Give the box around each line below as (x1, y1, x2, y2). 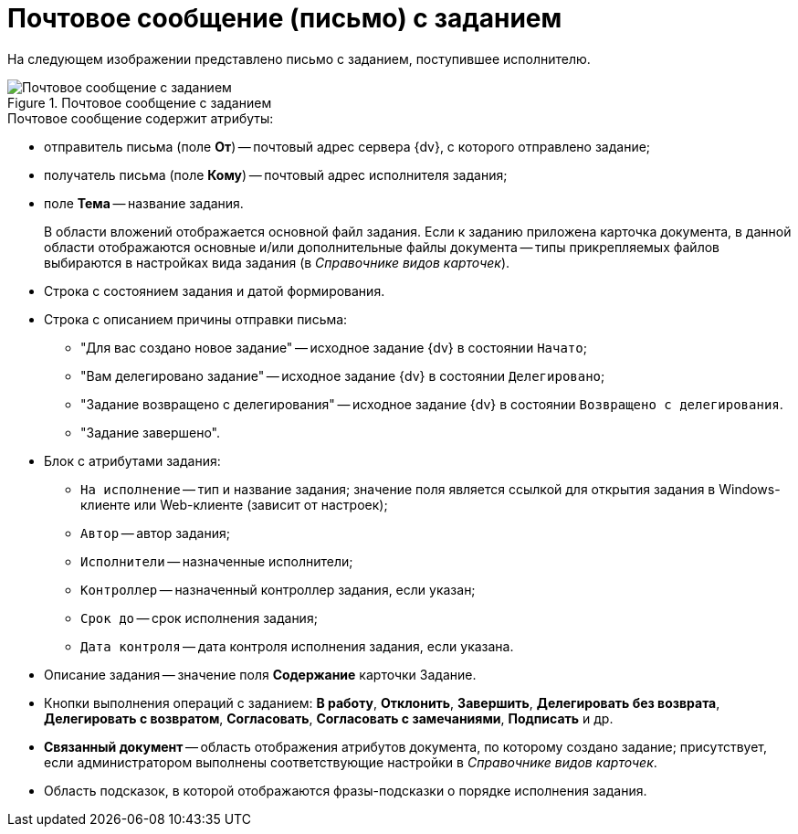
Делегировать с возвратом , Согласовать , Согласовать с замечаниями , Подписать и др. (44, 710, 614, 726)
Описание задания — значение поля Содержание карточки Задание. (44, 666, 477, 682)
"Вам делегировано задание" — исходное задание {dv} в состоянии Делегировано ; (80, 367, 605, 384)
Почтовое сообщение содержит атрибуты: (7, 110, 274, 126)
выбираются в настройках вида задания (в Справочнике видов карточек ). (44, 254, 510, 270)
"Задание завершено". (80, 424, 221, 440)
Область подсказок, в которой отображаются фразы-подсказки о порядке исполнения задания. (44, 782, 647, 798)
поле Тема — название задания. (44, 195, 244, 211)
